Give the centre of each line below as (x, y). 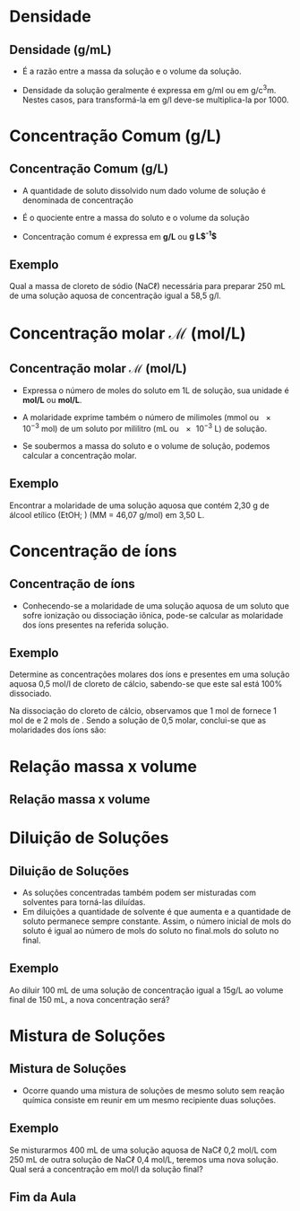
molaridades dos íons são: (58, 730)
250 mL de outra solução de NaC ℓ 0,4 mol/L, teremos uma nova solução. (144, 1159)
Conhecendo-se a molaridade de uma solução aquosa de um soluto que (155, 605)
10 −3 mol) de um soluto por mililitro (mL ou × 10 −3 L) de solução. (144, 428)
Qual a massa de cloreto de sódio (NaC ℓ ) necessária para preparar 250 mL (147, 286)
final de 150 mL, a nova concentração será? (90, 999)
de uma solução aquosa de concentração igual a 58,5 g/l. (115, 296)
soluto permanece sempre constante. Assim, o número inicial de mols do (157, 921)
